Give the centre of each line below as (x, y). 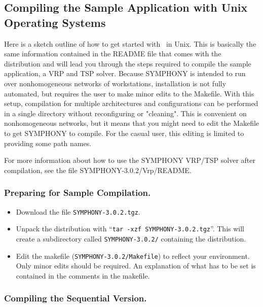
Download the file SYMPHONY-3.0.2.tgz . (78, 211)
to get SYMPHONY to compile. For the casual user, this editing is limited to (124, 133)
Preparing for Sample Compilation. (78, 193)
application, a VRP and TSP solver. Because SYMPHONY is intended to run (125, 73)
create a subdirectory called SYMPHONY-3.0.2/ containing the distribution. (131, 238)
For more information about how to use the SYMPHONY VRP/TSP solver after (130, 160)
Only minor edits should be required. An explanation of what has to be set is (136, 266)
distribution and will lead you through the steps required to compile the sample (128, 63)
